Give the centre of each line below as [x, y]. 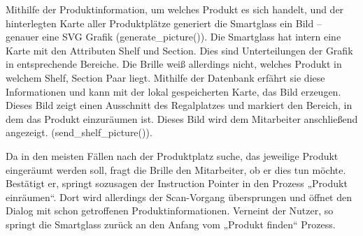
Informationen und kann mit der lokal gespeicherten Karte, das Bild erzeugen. [173, 91]
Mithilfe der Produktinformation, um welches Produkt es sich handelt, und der [175, 9]
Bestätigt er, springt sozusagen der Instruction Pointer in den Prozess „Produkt [177, 183]
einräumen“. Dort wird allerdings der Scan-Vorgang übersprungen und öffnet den [179, 197]
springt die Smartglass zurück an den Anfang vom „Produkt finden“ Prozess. [171, 224]
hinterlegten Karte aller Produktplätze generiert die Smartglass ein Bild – [164, 23]
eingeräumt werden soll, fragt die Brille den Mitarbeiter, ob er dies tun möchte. [176, 169]
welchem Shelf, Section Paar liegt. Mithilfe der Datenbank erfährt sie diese [165, 77]
